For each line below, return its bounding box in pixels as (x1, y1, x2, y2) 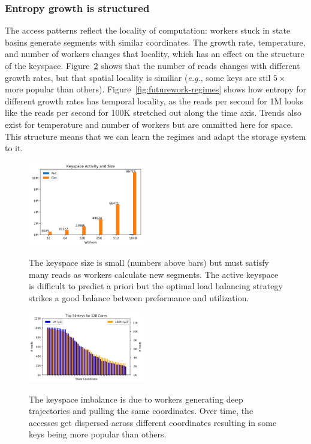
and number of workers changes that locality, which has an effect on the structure (5, 47, 304, 60)
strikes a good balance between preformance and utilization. (29, 291, 249, 304)
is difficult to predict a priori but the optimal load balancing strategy (29, 280, 283, 292)
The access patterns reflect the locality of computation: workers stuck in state (5, 24, 291, 37)
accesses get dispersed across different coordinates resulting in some (29, 416, 277, 428)
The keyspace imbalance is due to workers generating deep (29, 392, 243, 405)
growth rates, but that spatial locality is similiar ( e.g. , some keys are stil (5, 71, 271, 83)
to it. (5, 142, 23, 154)
